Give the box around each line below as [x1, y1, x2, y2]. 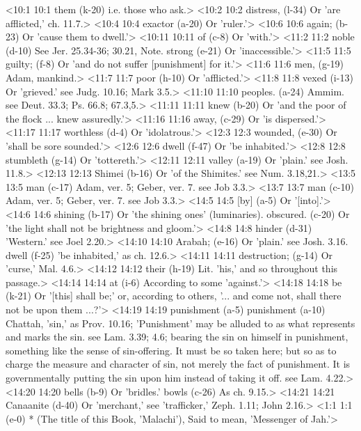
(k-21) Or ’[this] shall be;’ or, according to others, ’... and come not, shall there [6, 288, 342, 303]
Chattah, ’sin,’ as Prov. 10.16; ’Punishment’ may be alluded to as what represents [6, 315, 355, 330]
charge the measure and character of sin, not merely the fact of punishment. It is [6, 356, 351, 371]
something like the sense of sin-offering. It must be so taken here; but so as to [6, 343, 337, 357]
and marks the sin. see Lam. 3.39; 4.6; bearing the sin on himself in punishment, [6, 329, 348, 344]
